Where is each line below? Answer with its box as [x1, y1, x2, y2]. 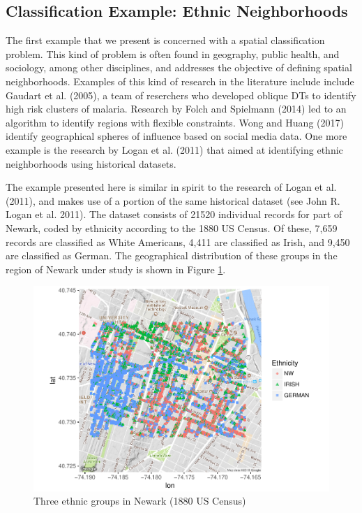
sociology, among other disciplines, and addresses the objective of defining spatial [6, 60, 352, 75]
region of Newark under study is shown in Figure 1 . [6, 261, 226, 276]
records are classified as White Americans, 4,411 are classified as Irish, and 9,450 [6, 234, 350, 249]
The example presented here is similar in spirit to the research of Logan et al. [6, 180, 337, 194]
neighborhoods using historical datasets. [6, 156, 176, 171]
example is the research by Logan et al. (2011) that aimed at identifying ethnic [6, 142, 343, 157]
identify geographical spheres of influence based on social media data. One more [6, 129, 347, 143]
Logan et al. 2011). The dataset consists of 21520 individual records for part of [6, 207, 342, 222]
